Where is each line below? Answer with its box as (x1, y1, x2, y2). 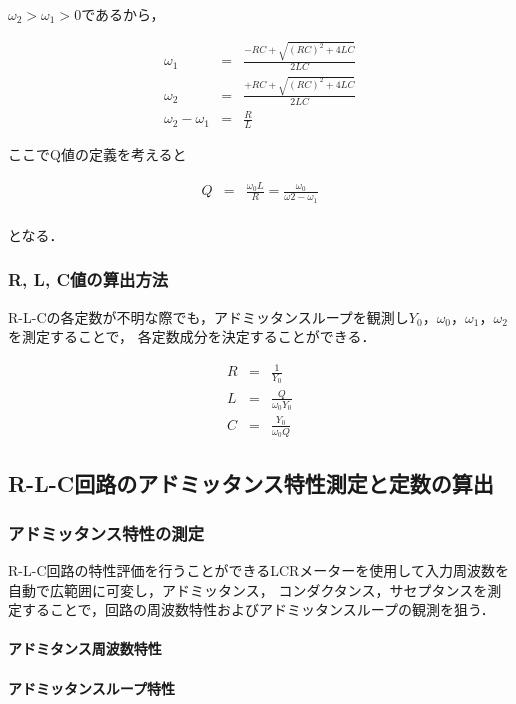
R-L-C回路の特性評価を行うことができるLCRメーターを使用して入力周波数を (8, 560, 509, 581)
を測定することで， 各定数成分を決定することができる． (8, 326, 376, 347)
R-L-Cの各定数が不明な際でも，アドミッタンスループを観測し (8, 306, 409, 327)
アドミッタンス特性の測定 (8, 520, 204, 545)
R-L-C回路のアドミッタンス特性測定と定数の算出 (8, 468, 494, 499)
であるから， (81, 4, 165, 24)
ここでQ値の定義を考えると (8, 144, 187, 165)
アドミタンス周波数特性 (8, 638, 162, 659)
